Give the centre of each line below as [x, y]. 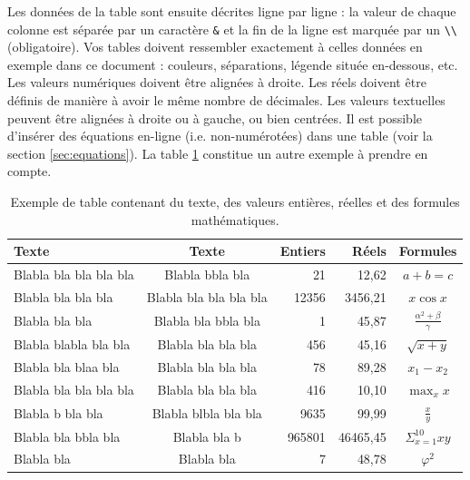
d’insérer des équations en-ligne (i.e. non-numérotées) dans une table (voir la [220, 136]
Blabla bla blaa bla [67, 366]
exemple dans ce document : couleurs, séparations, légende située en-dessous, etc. [233, 64]
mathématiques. [235, 219]
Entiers [303, 251]
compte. [29, 171]
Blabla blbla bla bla [207, 412]
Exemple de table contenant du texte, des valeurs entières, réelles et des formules [235, 201]
